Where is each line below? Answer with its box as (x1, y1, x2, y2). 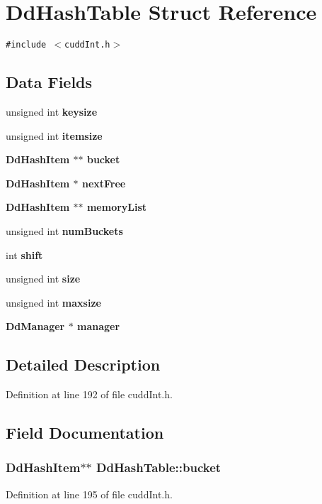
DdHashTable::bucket (96, 459, 222, 476)
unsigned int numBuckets (6, 223, 123, 238)
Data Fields (6, 71, 93, 93)
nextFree (81, 175, 126, 190)
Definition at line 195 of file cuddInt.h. (6, 486, 173, 501)
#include (6, 40, 47, 50)
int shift (6, 247, 43, 262)
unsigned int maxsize (6, 295, 101, 309)
